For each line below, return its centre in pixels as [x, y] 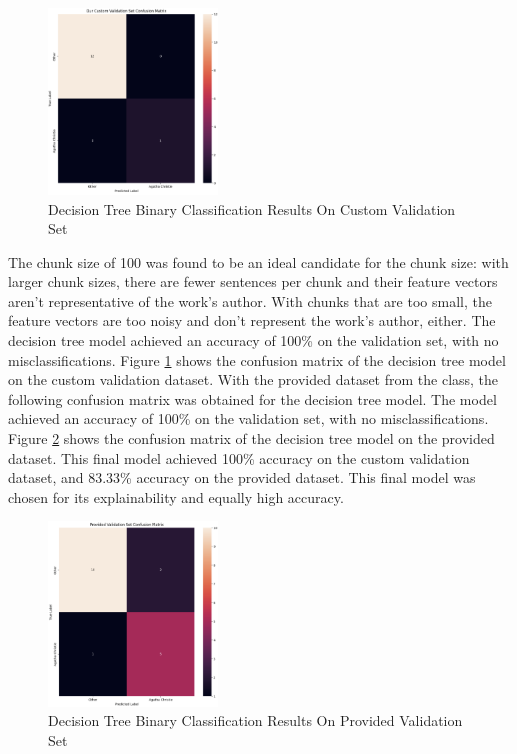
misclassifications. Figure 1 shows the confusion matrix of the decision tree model [257, 359]
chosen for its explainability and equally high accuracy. [176, 496]
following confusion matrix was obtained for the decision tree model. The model [252, 398]
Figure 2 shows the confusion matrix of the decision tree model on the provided [251, 438]
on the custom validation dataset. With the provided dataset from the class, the [253, 379]
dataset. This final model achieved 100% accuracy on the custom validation [239, 457]
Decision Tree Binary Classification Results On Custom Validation [252, 208]
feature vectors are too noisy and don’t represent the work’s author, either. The [252, 320]
